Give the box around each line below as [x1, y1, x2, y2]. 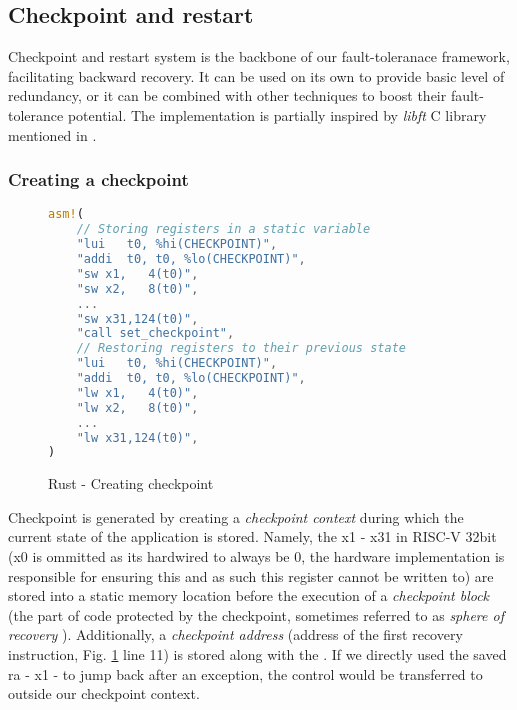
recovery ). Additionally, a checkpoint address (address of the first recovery [8, 624, 463, 645]
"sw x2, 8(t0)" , [76, 281, 199, 296]
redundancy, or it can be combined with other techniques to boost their [8, 85, 447, 106]
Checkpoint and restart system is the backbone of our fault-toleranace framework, [8, 46, 510, 67]
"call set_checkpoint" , [76, 326, 235, 341]
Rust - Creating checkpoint [48, 473, 214, 494]
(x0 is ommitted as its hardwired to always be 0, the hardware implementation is [8, 546, 505, 567]
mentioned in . [8, 124, 97, 145]
